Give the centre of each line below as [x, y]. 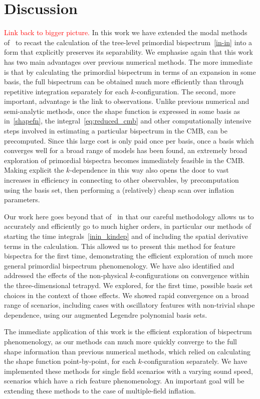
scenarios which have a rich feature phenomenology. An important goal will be [124, 381]
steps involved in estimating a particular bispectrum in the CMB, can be [116, 131]
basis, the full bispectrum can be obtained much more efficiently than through [124, 82]
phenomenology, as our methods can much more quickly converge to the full [120, 341]
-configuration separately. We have [195, 361]
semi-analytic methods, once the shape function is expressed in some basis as [122, 111]
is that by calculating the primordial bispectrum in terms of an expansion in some [130, 72]
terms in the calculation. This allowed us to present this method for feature [120, 246]
